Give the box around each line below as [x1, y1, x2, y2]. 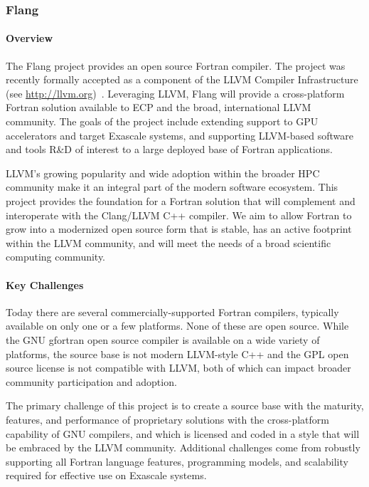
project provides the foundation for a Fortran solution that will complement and [6, 193, 355, 208]
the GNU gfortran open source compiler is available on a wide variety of [6, 332, 320, 347]
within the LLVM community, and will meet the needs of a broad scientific [6, 235, 331, 250]
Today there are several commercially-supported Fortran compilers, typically [6, 304, 339, 319]
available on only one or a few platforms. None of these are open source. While [6, 318, 349, 333]
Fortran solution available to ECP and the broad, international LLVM [6, 100, 311, 115]
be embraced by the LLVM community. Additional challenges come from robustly [6, 440, 360, 455]
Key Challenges [6, 277, 84, 292]
